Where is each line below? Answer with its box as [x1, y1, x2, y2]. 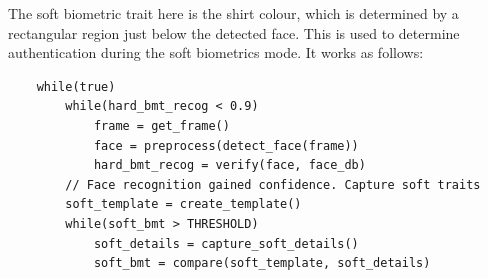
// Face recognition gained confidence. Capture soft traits [65, 177, 481, 192]
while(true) [36, 79, 116, 94]
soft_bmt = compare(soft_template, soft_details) [93, 256, 431, 271]
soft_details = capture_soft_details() [93, 236, 359, 251]
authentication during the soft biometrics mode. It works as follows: [8, 42, 424, 63]
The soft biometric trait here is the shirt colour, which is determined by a [8, 3, 459, 23]
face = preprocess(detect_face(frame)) [93, 138, 359, 153]
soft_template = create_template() [65, 197, 302, 212]
